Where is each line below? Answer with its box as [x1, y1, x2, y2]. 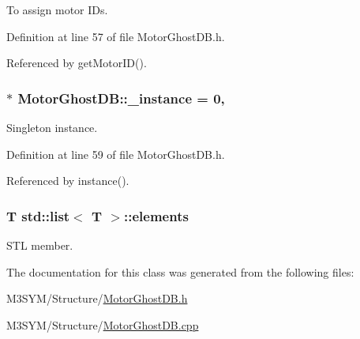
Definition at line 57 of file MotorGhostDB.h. [6, 28, 225, 44]
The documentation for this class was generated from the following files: [6, 263, 354, 280]
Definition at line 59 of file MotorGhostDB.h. [6, 145, 225, 162]
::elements [124, 205, 189, 225]
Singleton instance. [6, 119, 98, 135]
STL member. [6, 237, 73, 253]
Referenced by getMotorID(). [6, 55, 147, 71]
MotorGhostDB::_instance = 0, [17, 88, 225, 107]
